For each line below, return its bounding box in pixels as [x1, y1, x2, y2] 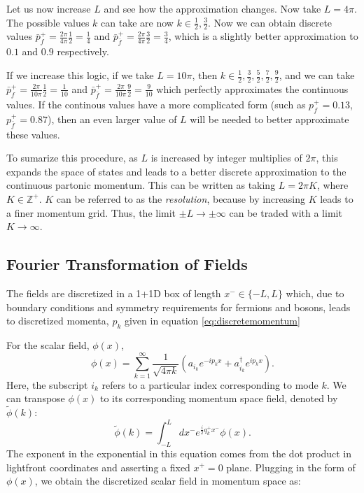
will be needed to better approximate [190, 111, 349, 126]
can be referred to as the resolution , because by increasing [56, 191, 305, 206]
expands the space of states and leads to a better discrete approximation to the [6, 164, 346, 178]
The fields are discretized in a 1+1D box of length [6, 285, 221, 300]
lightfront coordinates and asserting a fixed [6, 459, 190, 474]
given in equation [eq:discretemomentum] [124, 313, 300, 328]
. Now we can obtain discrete [208, 15, 332, 29]
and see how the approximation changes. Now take [104, 1, 321, 15]
